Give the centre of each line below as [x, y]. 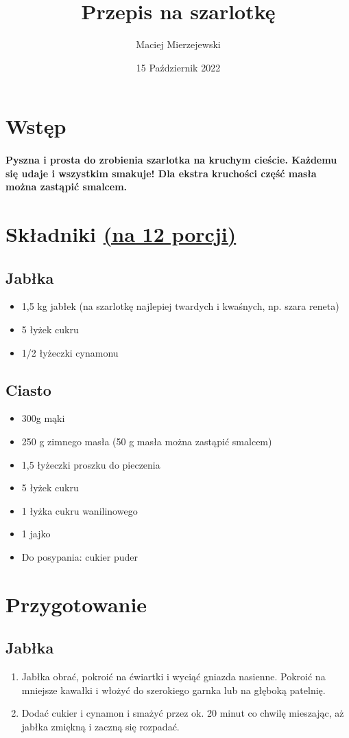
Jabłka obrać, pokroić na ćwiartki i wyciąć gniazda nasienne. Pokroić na [173, 676]
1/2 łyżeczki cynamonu [70, 352]
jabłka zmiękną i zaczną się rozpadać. [100, 726]
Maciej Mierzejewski [178, 44]
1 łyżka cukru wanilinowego [80, 510]
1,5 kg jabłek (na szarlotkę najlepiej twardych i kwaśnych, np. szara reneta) [180, 306]
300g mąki [43, 418]
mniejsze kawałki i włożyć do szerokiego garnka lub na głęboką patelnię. [173, 690]
